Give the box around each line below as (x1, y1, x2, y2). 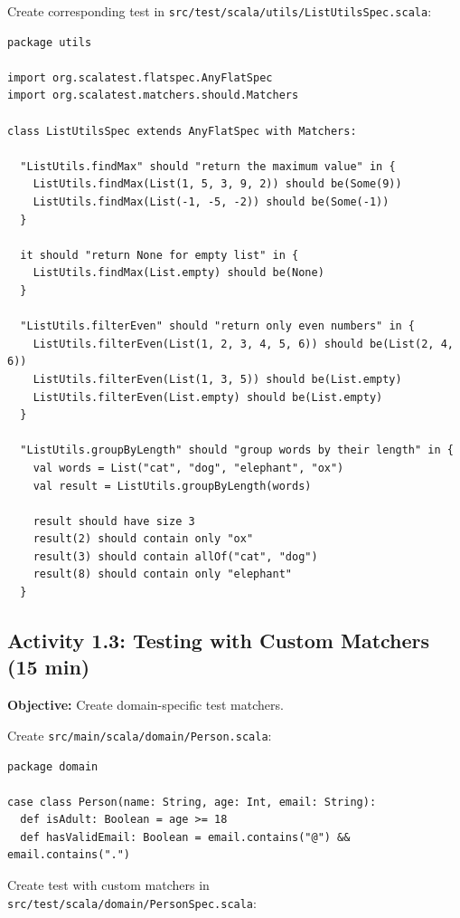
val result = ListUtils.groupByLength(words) (33, 479, 312, 492)
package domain (7, 760, 99, 773)
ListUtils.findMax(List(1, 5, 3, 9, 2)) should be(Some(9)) (33, 177, 402, 191)
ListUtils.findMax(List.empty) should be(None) (33, 266, 324, 280)
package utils (7, 35, 92, 49)
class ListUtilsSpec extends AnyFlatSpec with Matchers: (7, 124, 357, 138)
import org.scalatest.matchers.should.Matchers (7, 89, 299, 102)
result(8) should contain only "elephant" (33, 568, 292, 581)
